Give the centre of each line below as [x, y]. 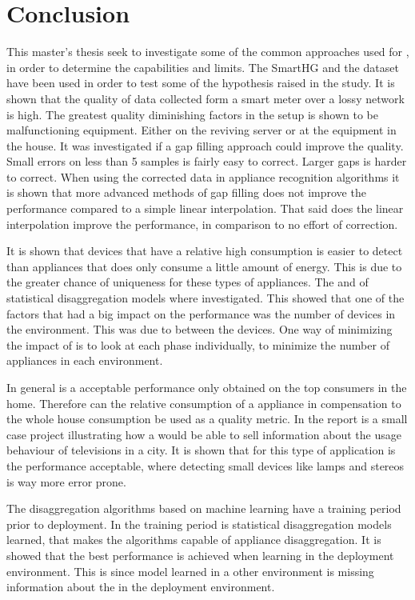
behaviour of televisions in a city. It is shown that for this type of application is [201, 450]
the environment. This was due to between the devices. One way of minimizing [200, 329]
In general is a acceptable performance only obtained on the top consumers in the [207, 387]
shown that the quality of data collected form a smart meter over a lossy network [206, 98]
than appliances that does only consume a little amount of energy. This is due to [204, 266]
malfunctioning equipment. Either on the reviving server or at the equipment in [202, 130]
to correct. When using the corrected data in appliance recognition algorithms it [203, 176]
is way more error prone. [66, 481]
